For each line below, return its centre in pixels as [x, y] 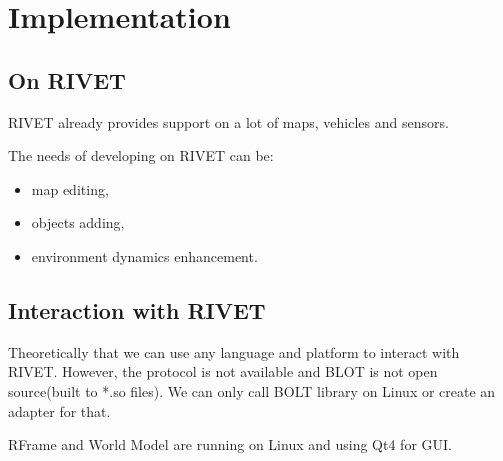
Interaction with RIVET [137, 309]
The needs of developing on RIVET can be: [141, 155]
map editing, [70, 188]
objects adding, [78, 222]
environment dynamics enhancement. [144, 255]
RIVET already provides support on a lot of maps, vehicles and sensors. [228, 121]
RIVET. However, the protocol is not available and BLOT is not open [223, 371]
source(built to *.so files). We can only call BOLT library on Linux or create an [252, 390]
